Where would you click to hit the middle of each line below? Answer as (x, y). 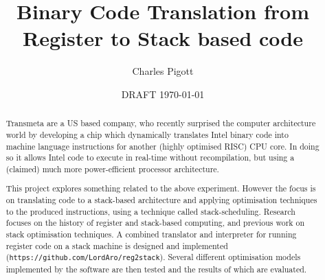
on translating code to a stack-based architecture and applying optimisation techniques (161, 200)
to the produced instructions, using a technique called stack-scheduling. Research (150, 211)
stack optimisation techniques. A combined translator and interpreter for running (151, 234)
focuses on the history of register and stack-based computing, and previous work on (155, 223)
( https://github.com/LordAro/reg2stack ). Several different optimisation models (153, 257)
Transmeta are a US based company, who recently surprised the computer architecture (161, 123)
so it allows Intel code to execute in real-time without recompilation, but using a (150, 157)
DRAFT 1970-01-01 (163, 94)
